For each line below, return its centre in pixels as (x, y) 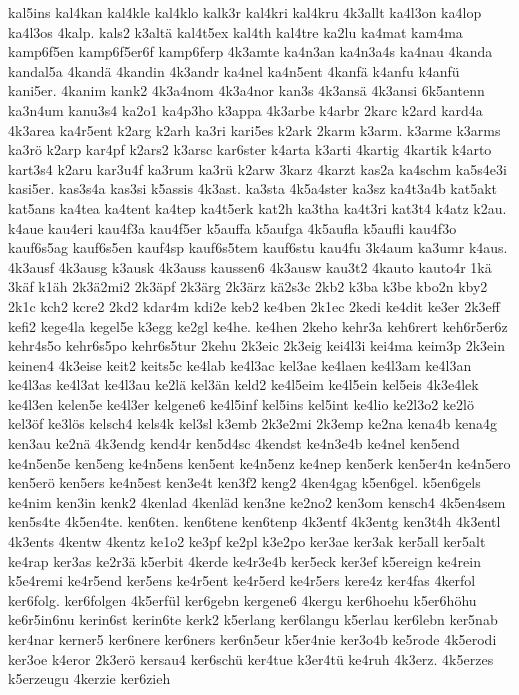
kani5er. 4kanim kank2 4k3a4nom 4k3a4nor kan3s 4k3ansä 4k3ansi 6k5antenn (246, 90)
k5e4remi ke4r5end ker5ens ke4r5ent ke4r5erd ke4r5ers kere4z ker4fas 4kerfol (242, 580)
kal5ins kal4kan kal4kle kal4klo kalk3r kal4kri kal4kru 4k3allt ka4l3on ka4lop (245, 12)
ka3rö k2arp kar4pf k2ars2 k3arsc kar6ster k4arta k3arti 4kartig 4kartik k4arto (250, 149)
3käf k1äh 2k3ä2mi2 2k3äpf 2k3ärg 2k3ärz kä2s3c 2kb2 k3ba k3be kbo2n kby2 (248, 286)
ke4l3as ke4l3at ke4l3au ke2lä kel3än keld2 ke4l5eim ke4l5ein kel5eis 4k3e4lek (243, 384)
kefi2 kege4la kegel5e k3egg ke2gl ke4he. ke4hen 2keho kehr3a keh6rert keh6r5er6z (258, 325)
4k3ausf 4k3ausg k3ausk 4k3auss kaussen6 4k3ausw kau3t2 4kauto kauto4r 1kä (250, 266)
